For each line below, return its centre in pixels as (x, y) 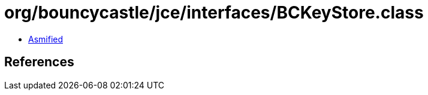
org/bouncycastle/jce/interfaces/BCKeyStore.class (214, 13)
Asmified (46, 39)
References (39, 62)
